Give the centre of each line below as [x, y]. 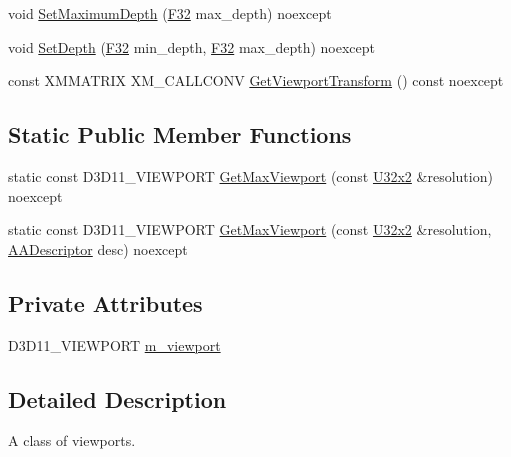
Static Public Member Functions [180, 134]
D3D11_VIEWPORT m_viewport [114, 344]
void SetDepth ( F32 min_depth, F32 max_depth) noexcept [192, 46]
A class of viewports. [72, 440]
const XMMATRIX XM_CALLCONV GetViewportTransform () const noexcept [256, 80]
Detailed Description [117, 398]
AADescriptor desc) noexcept [98, 248]
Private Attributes [105, 302]
